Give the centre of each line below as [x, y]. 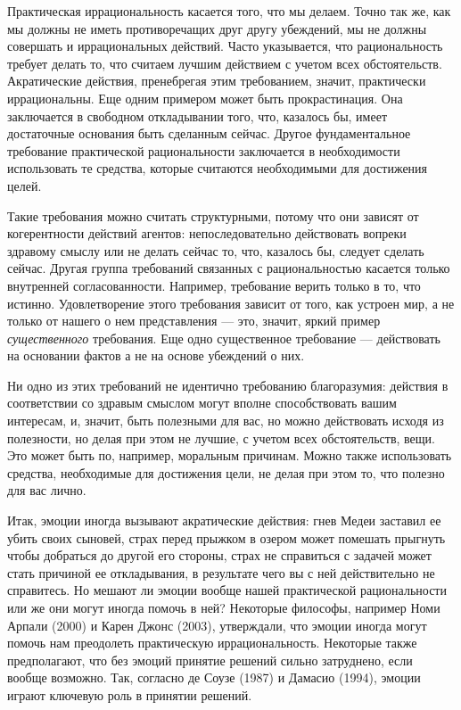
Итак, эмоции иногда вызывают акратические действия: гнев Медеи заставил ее [224, 520]
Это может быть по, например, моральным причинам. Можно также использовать [230, 455]
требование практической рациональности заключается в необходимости [204, 150]
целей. [25, 185]
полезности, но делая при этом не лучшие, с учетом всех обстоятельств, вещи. [221, 438]
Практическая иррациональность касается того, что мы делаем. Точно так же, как [229, 11]
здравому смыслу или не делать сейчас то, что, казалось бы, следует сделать [216, 250]
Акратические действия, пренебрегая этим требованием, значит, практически [217, 81]
